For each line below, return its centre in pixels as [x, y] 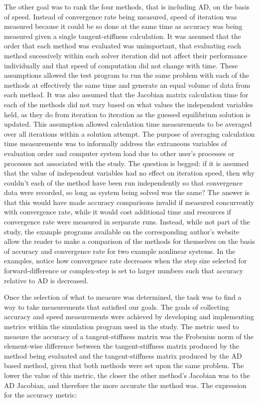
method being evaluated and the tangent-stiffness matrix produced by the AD [123, 355]
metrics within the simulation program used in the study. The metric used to [122, 326]
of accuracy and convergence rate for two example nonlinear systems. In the [120, 251]
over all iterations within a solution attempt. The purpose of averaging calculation [129, 133]
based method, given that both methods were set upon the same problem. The [124, 365]
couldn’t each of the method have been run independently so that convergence [123, 182]
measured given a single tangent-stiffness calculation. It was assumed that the [123, 36]
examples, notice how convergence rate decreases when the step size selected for [126, 261]
